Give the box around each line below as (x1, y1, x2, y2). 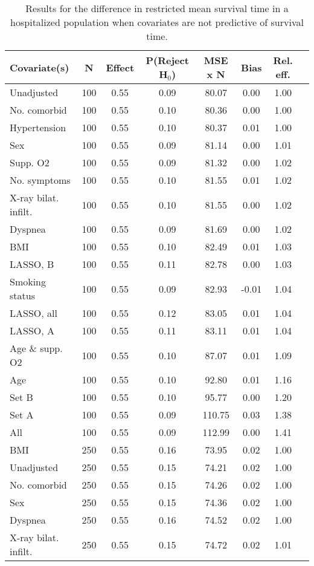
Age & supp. (10, 341, 63, 355)
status (10, 288, 35, 302)
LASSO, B (10, 257, 54, 271)
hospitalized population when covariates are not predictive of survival (10, 15, 304, 29)
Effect (106, 60, 135, 74)
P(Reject (146, 53, 189, 67)
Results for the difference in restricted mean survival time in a (25, 1, 289, 15)
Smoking (10, 275, 46, 288)
